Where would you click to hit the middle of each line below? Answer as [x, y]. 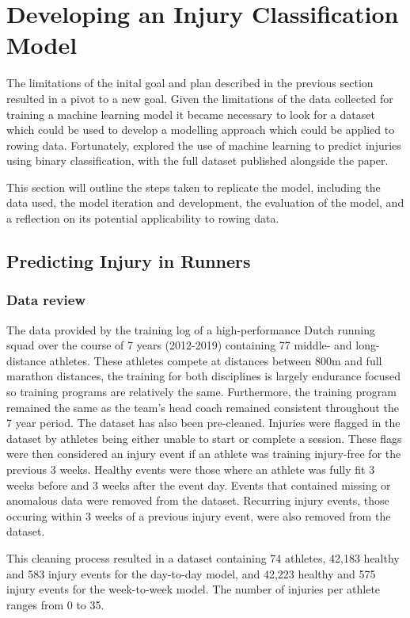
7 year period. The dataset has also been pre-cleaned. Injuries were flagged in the [203, 423]
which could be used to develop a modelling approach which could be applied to [201, 130]
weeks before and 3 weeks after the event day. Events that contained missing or [199, 484]
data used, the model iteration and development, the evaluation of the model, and [205, 202]
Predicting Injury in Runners [129, 261]
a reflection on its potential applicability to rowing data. [143, 218]
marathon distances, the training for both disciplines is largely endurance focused [204, 376]
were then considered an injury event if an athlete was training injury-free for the [204, 454]
